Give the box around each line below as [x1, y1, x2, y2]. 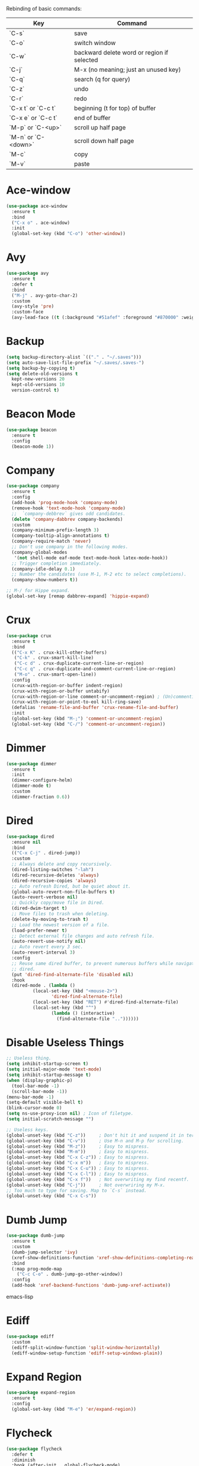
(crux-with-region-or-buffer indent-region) [11, 682, 123, 688]
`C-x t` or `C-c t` [9, 104, 56, 112]
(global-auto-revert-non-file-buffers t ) [11, 889, 115, 895]
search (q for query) [73, 75, 130, 83]
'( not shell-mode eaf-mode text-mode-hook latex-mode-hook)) [14, 555, 168, 561]
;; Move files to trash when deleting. [11, 911, 110, 917]
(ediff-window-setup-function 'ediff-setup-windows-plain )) [11, 1350, 163, 1356]
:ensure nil [11, 839, 41, 845]
